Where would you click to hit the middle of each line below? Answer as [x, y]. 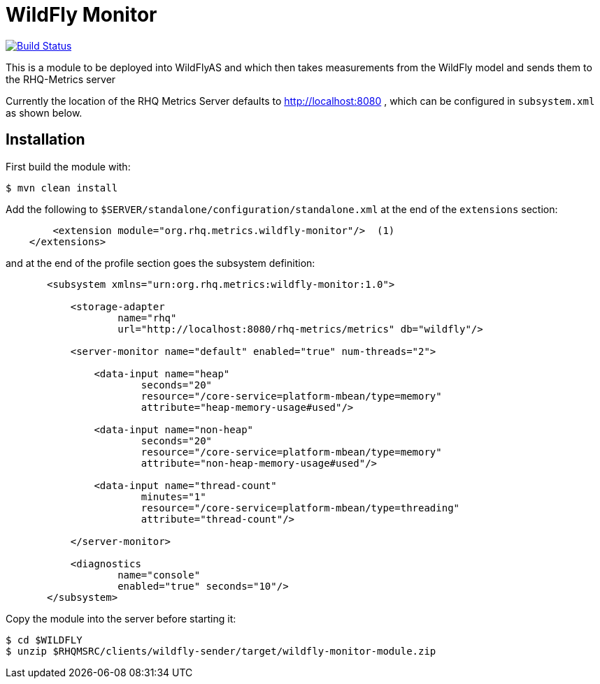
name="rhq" [147, 318]
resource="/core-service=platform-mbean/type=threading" [300, 508]
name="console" [159, 575]
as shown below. [44, 112]
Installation [45, 140]
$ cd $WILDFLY [44, 640]
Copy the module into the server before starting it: [121, 618]
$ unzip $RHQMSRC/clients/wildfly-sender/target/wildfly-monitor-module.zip [221, 651]
